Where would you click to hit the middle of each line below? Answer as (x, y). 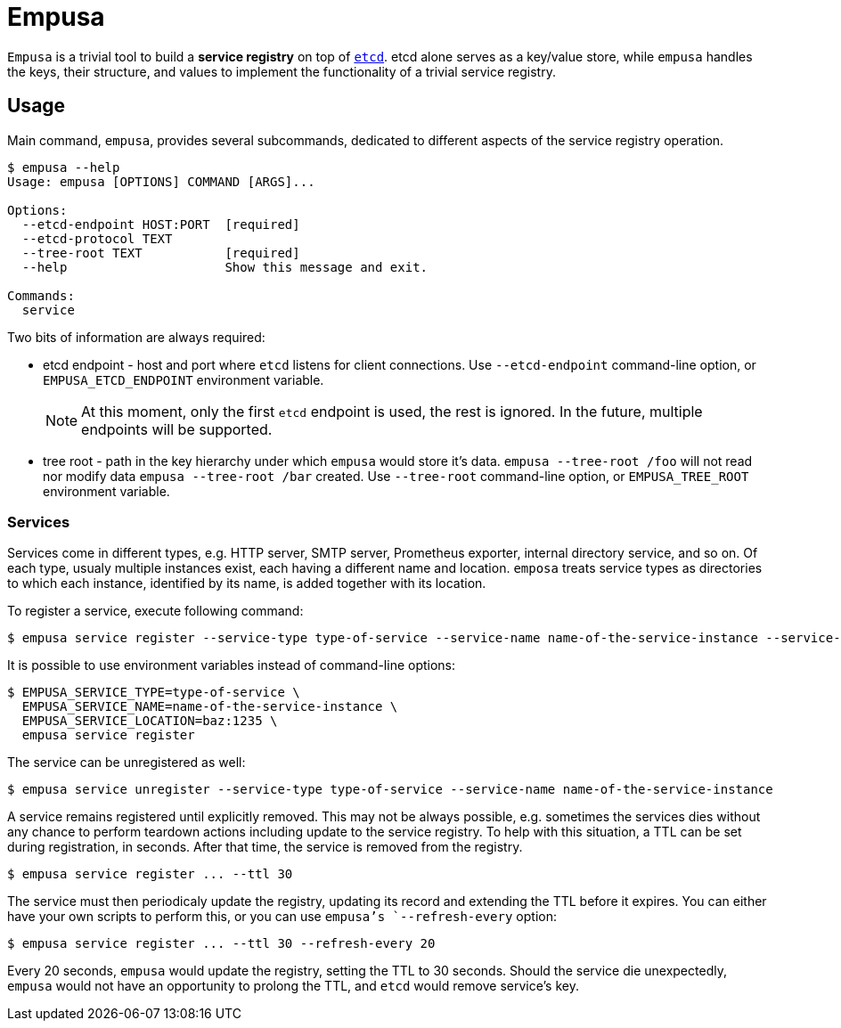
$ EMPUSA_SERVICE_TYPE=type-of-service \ (154, 693)
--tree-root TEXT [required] (161, 253)
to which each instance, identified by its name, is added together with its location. (247, 583)
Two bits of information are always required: (136, 337)
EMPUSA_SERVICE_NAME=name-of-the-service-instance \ (210, 707)
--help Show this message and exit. (225, 267)
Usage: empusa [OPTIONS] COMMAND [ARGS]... (161, 181)
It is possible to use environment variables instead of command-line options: (232, 665)
